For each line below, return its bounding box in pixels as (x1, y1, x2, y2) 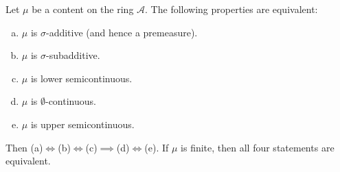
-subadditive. (45, 48, 100, 62)
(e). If (144, 140, 169, 154)
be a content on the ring (32, 2, 134, 16)
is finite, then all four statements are (181, 140, 335, 154)
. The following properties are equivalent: (145, 2, 318, 16)
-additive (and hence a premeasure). (45, 25, 198, 39)
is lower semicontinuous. (30, 71, 133, 85)
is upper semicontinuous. (30, 116, 135, 131)
